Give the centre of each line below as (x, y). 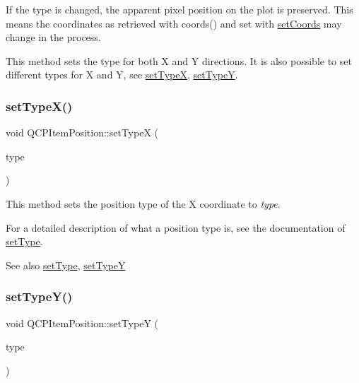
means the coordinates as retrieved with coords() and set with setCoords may (174, 23)
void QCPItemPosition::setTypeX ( (82, 132)
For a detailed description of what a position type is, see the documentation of (176, 227)
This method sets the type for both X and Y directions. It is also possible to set (179, 60)
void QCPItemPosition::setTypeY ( (82, 323)
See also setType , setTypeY (66, 265)
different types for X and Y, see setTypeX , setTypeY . (122, 75)
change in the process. (53, 37)
